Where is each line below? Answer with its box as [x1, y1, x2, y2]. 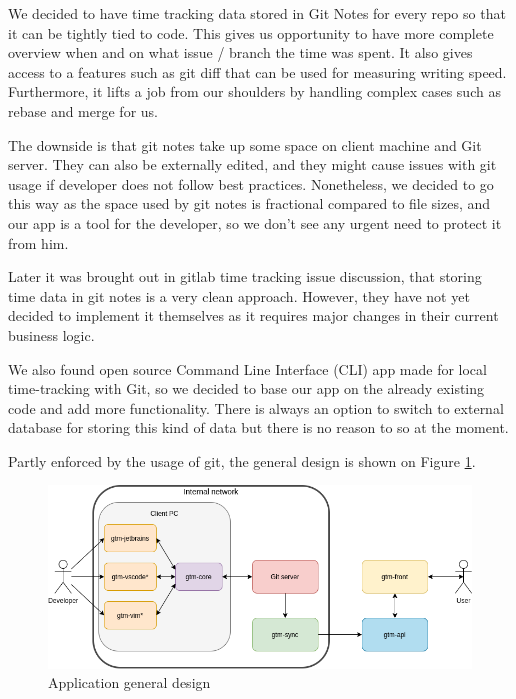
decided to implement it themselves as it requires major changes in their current [8, 305, 499, 326]
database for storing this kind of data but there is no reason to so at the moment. [8, 417, 509, 438]
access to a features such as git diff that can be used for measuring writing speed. [8, 61, 507, 82]
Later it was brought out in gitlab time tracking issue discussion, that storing [8, 266, 482, 287]
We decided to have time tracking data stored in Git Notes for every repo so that [8, 3, 506, 23]
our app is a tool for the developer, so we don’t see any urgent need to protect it [8, 212, 502, 233]
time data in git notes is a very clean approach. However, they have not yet [8, 285, 470, 306]
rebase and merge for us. [8, 100, 158, 121]
